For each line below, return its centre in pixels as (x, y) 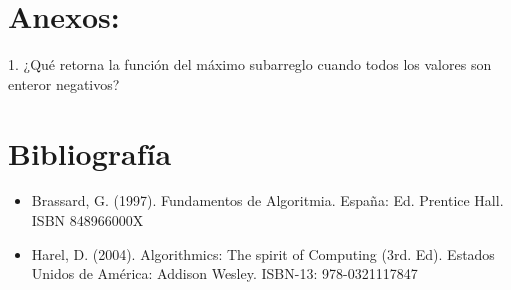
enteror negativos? (64, 83)
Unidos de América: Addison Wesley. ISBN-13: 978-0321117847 (224, 273)
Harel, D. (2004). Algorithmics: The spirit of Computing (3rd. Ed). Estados (263, 253)
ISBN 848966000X (87, 220)
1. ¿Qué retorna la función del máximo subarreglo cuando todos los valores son (250, 64)
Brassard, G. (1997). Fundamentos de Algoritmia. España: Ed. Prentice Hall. (267, 200)
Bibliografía (90, 152)
